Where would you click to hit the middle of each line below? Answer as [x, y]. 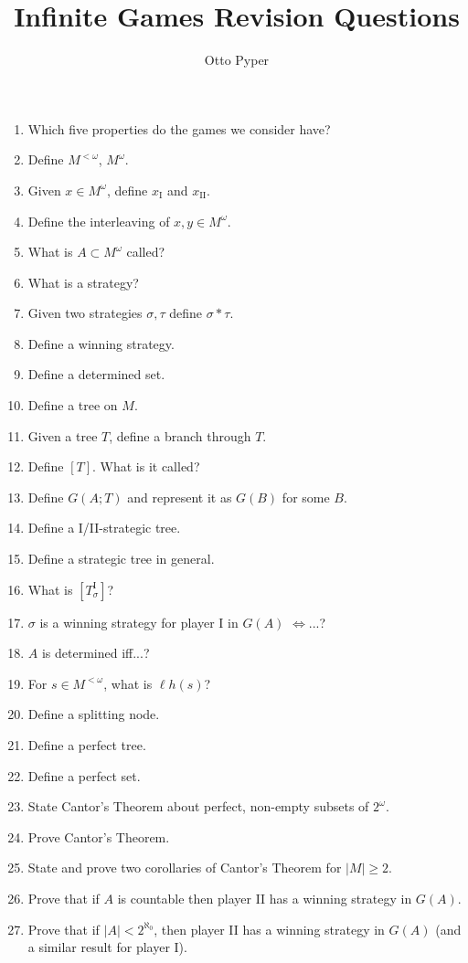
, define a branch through [180, 435]
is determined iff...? [96, 653]
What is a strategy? [83, 282]
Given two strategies [85, 313]
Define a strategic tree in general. [121, 559]
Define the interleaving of [99, 221]
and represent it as [180, 497]
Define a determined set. [96, 374]
